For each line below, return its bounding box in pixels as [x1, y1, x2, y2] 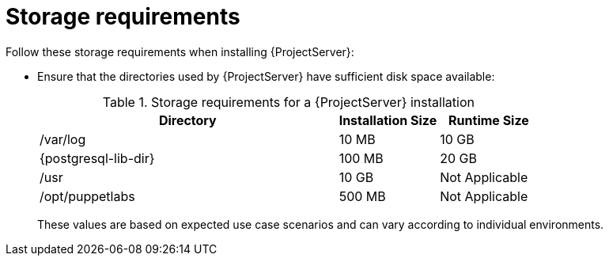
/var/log [40, 131, 86, 147]
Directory [158, 112, 217, 128]
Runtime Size [448, 112, 529, 128]
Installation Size [339, 112, 437, 128]
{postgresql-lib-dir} [40, 150, 155, 166]
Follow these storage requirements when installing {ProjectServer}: [6, 44, 354, 59]
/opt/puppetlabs [40, 188, 135, 204]
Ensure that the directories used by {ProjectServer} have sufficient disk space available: [37, 69, 495, 83]
